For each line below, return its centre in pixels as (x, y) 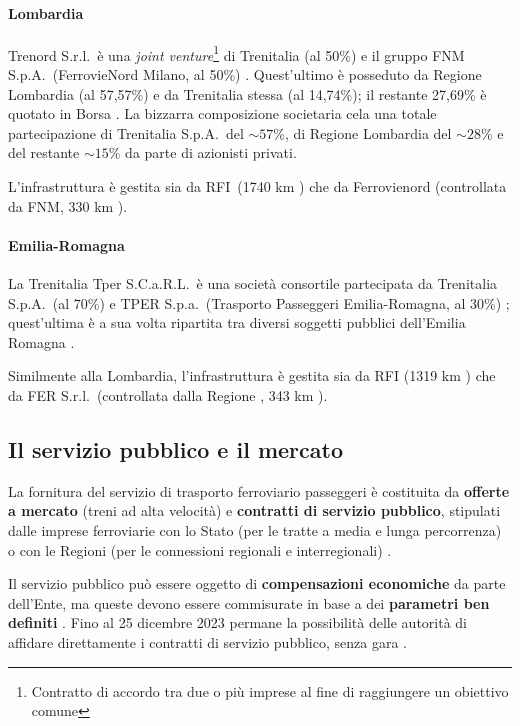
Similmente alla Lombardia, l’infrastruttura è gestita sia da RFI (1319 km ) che (252, 375)
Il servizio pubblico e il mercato (175, 448)
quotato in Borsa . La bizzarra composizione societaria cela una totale (222, 113)
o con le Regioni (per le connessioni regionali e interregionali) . (200, 549)
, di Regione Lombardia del (368, 132)
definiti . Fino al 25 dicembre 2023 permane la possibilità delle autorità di (237, 622)
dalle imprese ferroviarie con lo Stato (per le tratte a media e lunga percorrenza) (255, 529)
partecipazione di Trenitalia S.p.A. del (126, 132)
